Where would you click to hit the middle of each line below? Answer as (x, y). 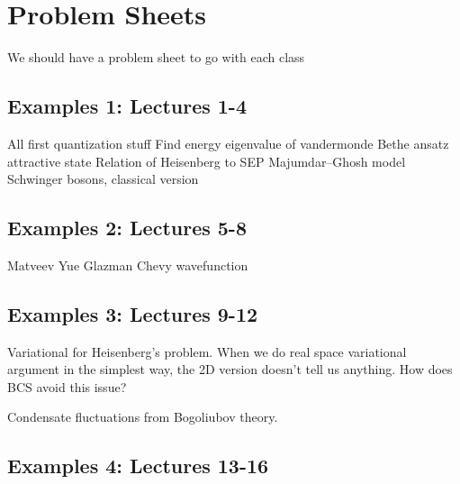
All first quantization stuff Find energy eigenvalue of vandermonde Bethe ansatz (228, 143)
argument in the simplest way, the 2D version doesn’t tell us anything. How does (230, 369)
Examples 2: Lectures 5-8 (127, 228)
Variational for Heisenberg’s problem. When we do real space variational (207, 351)
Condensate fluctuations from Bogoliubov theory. (143, 417)
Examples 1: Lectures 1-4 (127, 106)
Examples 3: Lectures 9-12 (133, 313)
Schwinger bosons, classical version (103, 179)
